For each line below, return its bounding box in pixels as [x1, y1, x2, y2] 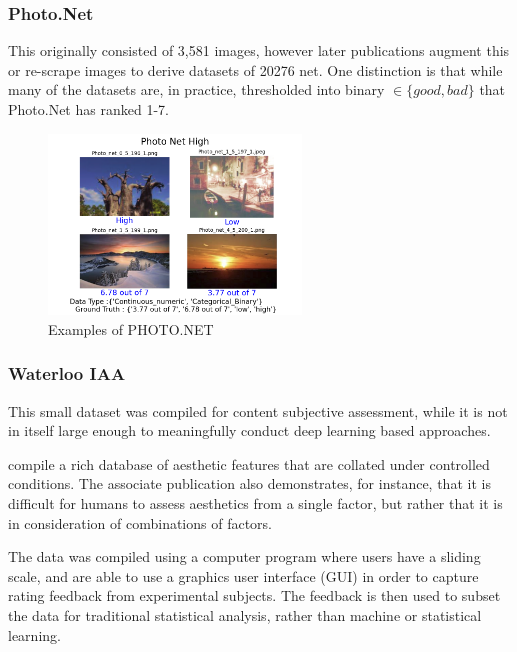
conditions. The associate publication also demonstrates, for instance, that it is [8, 473, 491, 494]
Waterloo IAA [8, 361, 126, 386]
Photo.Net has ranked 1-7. [8, 99, 169, 119]
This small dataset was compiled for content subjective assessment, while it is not [8, 400, 508, 421]
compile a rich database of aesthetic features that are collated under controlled [8, 453, 490, 474]
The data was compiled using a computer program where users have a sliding [8, 546, 481, 567]
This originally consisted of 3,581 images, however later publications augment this [8, 40, 510, 61]
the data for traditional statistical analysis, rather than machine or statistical [8, 605, 482, 626]
